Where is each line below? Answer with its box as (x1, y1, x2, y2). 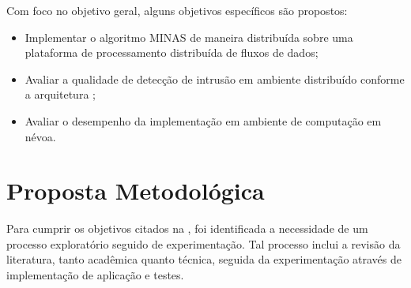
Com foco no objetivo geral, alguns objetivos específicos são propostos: (6, 2, 348, 18)
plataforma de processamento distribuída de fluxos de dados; (25, 44, 319, 61)
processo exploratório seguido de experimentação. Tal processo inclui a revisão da (6, 235, 401, 252)
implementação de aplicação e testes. (6, 267, 184, 283)
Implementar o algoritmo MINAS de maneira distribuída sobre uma (25, 28, 353, 45)
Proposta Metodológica (6, 174, 265, 207)
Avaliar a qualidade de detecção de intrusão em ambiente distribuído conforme (25, 70, 405, 87)
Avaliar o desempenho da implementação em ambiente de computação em (25, 112, 382, 129)
